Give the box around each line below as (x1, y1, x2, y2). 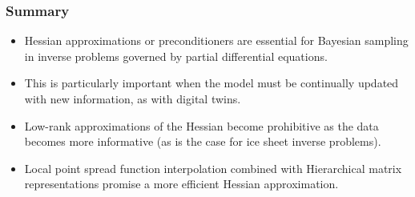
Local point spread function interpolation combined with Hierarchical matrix (24, 159, 402, 176)
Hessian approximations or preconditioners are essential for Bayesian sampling (24, 32, 409, 49)
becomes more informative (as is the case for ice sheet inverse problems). (24, 133, 381, 150)
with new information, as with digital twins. (24, 90, 241, 107)
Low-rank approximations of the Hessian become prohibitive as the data (24, 117, 379, 134)
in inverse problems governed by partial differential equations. (24, 47, 328, 64)
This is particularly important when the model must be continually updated (24, 74, 399, 91)
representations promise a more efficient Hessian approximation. (24, 175, 339, 192)
